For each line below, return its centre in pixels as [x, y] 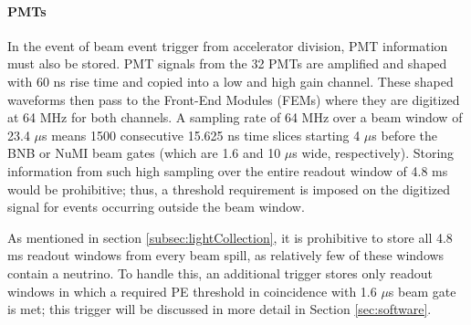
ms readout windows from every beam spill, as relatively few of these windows [226, 255]
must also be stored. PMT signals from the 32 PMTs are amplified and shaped [227, 63]
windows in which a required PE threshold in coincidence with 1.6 [192, 291]
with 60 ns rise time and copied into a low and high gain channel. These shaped [230, 81]
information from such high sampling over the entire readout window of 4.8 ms [228, 170]
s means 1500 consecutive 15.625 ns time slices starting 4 [201, 135]
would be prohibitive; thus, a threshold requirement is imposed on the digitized [229, 189]
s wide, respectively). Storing [373, 153]
